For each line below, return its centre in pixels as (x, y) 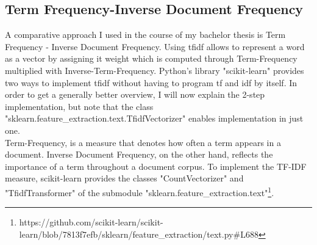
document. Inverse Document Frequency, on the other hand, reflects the (139, 154)
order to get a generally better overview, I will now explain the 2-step (135, 94)
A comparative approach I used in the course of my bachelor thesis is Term (145, 35)
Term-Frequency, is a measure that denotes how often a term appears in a (143, 142)
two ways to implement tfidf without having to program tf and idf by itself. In (151, 82)
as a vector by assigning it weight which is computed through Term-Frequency (151, 58)
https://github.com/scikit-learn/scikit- (91, 222)
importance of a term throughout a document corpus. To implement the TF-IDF (156, 166)
